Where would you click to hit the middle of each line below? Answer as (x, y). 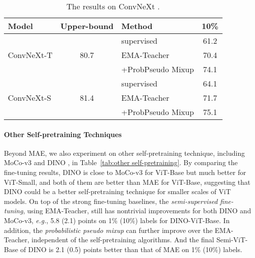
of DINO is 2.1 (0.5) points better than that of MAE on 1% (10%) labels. (131, 249)
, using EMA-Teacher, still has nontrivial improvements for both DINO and (137, 211)
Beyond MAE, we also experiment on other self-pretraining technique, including (125, 153)
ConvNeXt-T (30, 55)
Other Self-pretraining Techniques (63, 134)
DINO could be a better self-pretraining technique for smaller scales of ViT (117, 191)
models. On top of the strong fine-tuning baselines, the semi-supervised (111, 201)
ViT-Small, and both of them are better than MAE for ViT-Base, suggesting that (127, 182)
